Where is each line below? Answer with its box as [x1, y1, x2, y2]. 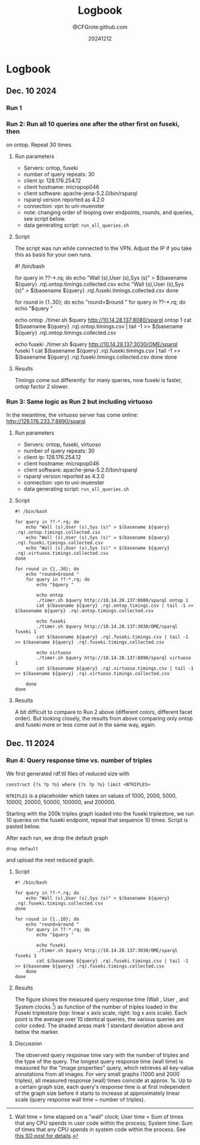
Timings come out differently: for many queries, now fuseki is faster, [14, 376, 183, 383]
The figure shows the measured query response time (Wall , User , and [14, 996, 189, 1003]
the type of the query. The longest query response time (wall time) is [14, 1058, 183, 1065]
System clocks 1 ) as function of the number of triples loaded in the [14, 1002, 178, 1010]
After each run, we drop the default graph [6, 834, 108, 841]
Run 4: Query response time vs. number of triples [6, 756, 152, 765]
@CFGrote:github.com [72, 23, 128, 30]
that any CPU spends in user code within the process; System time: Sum [14, 1119, 193, 1127]
